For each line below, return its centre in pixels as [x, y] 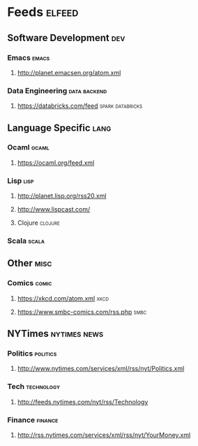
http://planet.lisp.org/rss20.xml [62, 196]
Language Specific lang [59, 128]
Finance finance [33, 420]
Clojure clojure [39, 223]
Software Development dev [66, 38]
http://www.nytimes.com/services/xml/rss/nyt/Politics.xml [101, 369]
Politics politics [32, 353]
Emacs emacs [29, 58]
